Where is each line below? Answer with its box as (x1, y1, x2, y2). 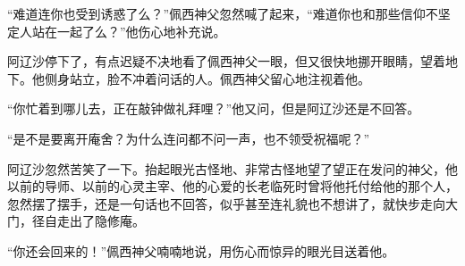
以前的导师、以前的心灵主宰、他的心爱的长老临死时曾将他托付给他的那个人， (7, 177, 458, 195)
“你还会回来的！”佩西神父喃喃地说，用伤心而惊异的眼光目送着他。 (7, 241, 395, 260)
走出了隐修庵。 (56, 212, 145, 230)
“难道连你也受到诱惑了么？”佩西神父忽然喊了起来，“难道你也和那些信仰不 (7, 4, 438, 22)
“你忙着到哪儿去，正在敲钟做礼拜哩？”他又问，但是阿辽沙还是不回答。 (7, 99, 420, 118)
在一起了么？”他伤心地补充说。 (44, 21, 226, 40)
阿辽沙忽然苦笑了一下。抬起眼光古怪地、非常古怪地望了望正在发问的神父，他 (7, 159, 458, 178)
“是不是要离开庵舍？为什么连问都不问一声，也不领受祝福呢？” (7, 129, 370, 147)
